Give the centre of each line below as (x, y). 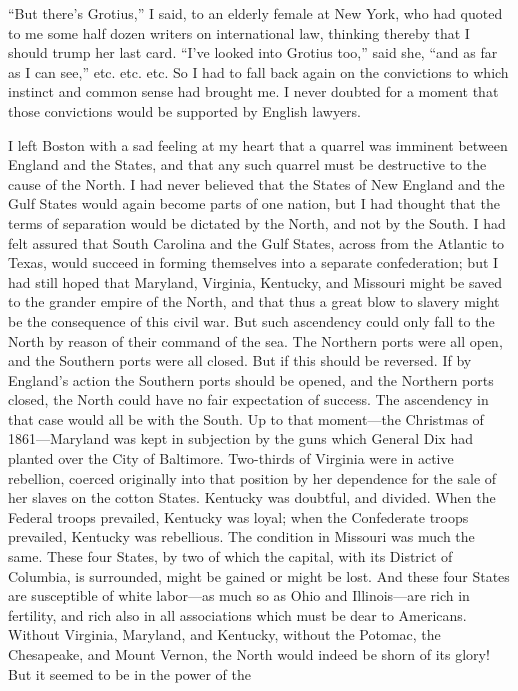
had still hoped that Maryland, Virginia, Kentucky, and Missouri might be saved (255, 281)
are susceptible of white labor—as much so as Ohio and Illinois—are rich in (239, 595)
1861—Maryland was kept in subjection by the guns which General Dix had (240, 438)
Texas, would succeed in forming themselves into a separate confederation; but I (253, 262)
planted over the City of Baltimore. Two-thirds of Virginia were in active (231, 458)
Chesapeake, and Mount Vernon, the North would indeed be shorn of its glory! (249, 654)
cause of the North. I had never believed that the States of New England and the (256, 183)
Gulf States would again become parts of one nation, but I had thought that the (254, 203)
